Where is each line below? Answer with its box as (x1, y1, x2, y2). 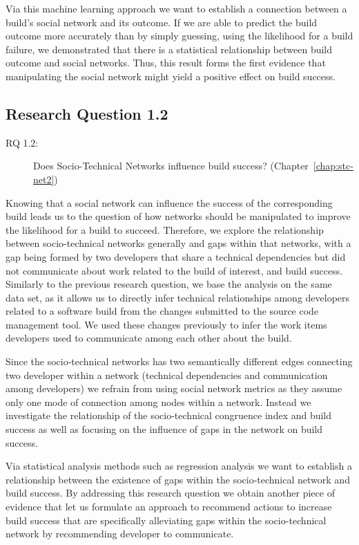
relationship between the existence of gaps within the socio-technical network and (6, 472, 350, 486)
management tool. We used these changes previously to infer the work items (6, 317, 327, 331)
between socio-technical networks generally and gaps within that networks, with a (6, 236, 351, 250)
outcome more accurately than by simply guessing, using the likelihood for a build (6, 28, 353, 43)
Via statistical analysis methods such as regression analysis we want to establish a (6, 459, 352, 473)
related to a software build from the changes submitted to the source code (6, 304, 319, 318)
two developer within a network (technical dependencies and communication (6, 367, 328, 382)
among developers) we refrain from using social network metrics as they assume (6, 381, 342, 396)
